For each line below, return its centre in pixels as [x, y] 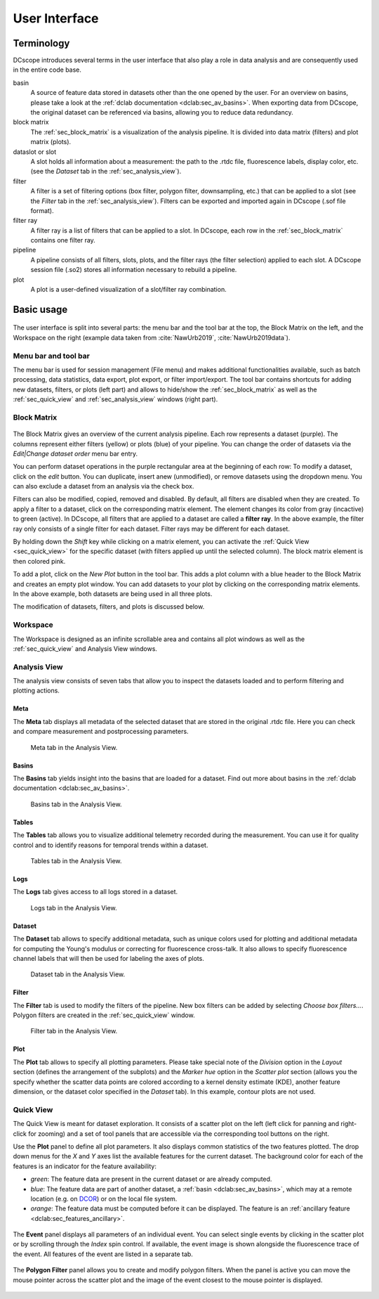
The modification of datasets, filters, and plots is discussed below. [109, 607]
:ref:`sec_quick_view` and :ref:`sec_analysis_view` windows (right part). [115, 399]
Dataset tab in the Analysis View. [78, 974]
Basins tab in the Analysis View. [76, 804]
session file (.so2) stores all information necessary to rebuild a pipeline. [134, 270]
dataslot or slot [34, 152]
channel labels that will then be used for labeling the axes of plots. [109, 958]
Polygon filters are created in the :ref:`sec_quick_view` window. [104, 1015]
